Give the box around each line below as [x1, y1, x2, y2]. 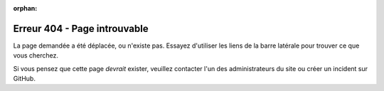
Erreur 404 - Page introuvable [13, 22, 149, 35]
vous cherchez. [13, 51, 59, 60]
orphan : [13, 4, 38, 12]
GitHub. [13, 75, 36, 83]
